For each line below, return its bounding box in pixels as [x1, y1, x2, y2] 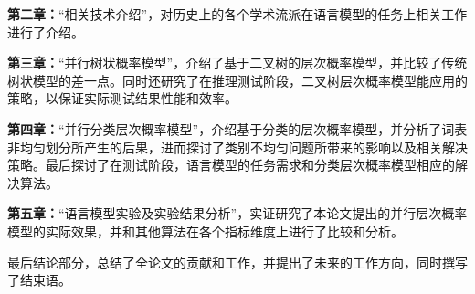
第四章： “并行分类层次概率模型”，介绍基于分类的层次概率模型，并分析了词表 [7, 119, 468, 138]
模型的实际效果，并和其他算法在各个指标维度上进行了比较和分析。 [7, 221, 404, 240]
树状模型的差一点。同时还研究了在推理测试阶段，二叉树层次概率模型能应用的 [7, 70, 468, 89]
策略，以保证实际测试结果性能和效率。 [7, 89, 237, 108]
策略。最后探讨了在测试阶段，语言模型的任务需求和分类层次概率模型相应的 [7, 155, 455, 174]
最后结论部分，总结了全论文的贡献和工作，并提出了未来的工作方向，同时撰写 [7, 252, 468, 271]
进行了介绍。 [7, 22, 84, 41]
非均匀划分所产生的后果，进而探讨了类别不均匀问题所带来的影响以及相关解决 [7, 137, 468, 156]
